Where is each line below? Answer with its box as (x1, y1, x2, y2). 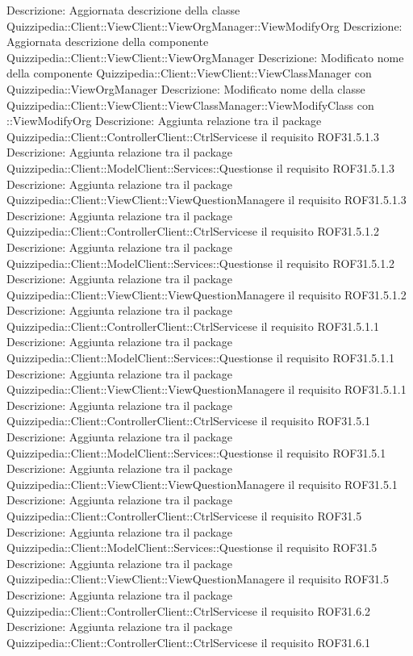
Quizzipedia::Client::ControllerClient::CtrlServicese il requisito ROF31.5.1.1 (6, 317, 380, 334)
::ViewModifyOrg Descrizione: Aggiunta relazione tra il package (6, 112, 322, 129)
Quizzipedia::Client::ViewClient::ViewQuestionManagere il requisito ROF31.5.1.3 (6, 191, 407, 208)
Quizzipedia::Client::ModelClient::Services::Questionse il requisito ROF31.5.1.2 (6, 254, 395, 271)
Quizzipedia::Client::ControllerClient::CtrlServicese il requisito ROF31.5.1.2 (6, 223, 380, 240)
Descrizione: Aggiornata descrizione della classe (6, 2, 240, 18)
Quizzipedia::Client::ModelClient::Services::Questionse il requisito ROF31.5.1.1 (6, 349, 395, 366)
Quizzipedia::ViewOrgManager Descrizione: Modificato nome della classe (6, 80, 365, 97)
